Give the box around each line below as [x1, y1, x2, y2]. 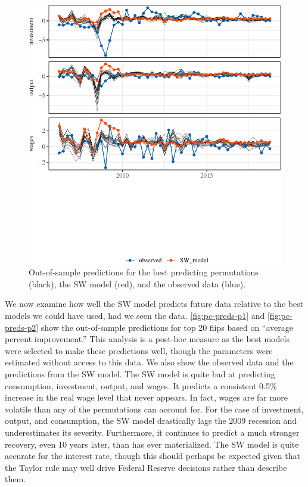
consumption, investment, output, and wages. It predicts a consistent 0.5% [5, 379, 277, 392]
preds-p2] [5, 321, 39, 333]
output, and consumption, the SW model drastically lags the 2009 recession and [5, 414, 297, 427]
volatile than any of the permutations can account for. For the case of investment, [5, 402, 304, 415]
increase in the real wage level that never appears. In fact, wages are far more [5, 391, 288, 404]
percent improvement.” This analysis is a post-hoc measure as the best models [5, 333, 290, 345]
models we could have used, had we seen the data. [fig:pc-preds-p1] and [5, 309, 265, 321]
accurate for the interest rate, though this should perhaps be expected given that [5, 449, 300, 462]
